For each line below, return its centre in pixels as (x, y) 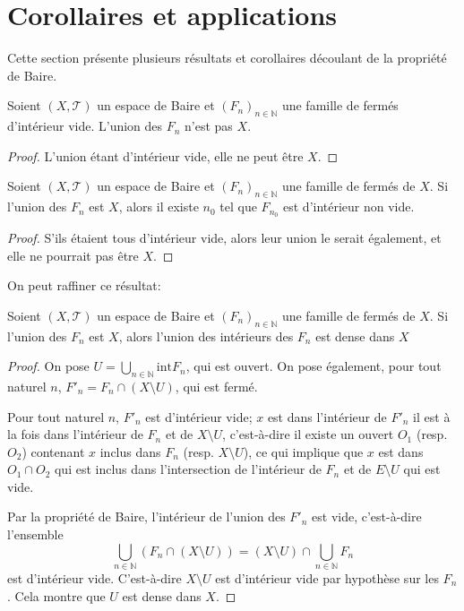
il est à (432, 416)
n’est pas (209, 126)
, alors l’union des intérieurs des (206, 336)
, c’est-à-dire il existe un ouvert (308, 434)
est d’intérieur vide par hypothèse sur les (327, 578)
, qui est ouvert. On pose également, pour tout (314, 366)
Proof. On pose (48, 366)
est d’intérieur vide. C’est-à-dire (95, 578)
